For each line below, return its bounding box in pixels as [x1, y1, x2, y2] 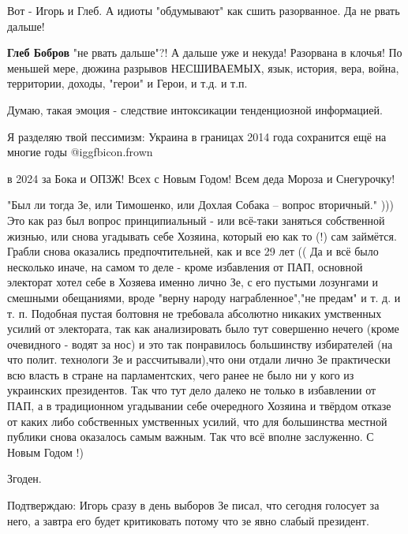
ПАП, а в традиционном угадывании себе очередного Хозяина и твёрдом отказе [7, 398, 391, 414]
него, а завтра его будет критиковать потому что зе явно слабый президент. [7, 512, 369, 528]
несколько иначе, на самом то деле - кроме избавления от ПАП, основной [7, 258, 363, 274]
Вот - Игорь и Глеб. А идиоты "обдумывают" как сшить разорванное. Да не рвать [7, 2, 400, 18]
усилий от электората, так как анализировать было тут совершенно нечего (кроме [7, 320, 399, 337]
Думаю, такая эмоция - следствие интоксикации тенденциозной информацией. [7, 101, 383, 118]
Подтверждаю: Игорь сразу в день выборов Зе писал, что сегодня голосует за [7, 497, 380, 513]
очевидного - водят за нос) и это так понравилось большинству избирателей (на [7, 335, 393, 352]
